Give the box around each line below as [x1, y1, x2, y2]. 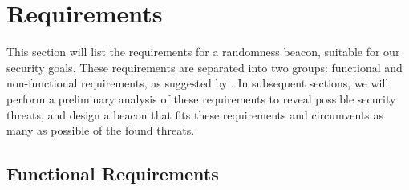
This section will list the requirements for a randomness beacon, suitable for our [6, 43, 400, 60]
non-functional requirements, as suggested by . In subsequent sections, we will [6, 75, 389, 91]
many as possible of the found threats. [6, 122, 195, 139]
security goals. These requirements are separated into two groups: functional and [6, 59, 403, 75]
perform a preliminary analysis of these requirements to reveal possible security [6, 90, 396, 107]
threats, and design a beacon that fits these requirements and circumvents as [6, 106, 384, 123]
